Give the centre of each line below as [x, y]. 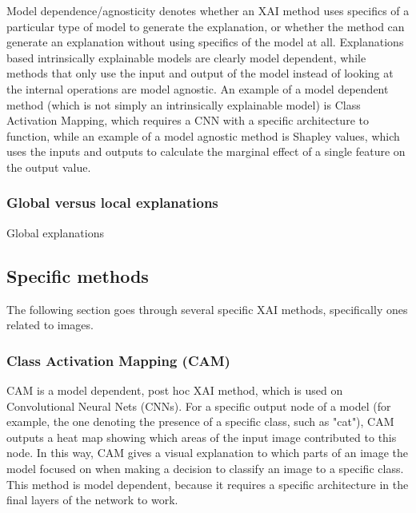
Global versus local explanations [112, 203]
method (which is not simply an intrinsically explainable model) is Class [184, 104]
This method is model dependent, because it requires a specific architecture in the [208, 484]
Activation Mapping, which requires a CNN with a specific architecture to [188, 120]
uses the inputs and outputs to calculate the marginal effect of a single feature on [206, 151]
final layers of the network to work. [92, 500]
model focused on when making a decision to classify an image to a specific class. [205, 468]
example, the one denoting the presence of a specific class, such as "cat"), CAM [200, 422]
